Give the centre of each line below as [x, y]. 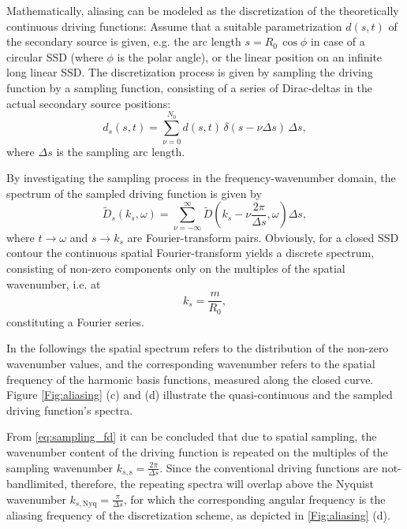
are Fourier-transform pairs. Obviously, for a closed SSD [263, 237]
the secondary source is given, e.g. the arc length [124, 41]
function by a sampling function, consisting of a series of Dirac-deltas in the [189, 87]
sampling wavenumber [60, 467]
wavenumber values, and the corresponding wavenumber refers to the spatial [191, 363]
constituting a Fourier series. [75, 321]
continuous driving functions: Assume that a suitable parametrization [174, 26]
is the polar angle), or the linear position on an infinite [250, 56]
